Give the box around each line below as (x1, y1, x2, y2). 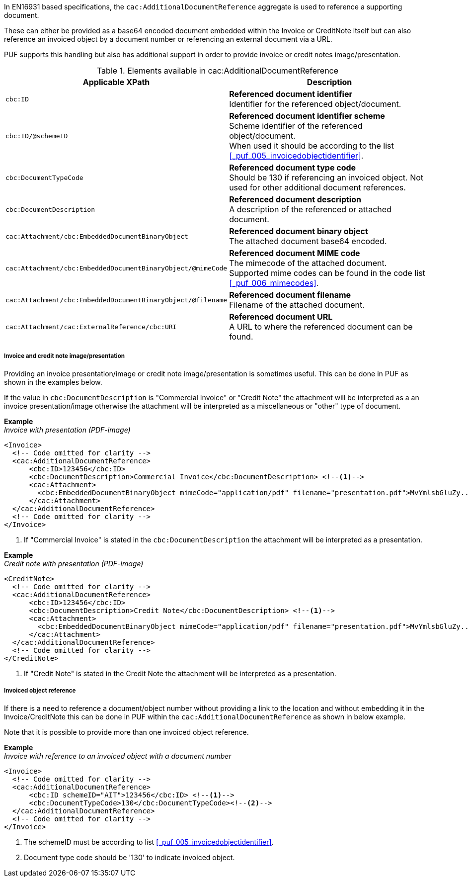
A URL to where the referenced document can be (229, 322, 413, 332)
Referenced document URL (229, 312, 333, 322)
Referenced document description (229, 194, 361, 204)
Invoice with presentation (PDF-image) (4, 425, 131, 434)
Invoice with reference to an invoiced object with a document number (4, 751, 232, 760)
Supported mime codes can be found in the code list (229, 268, 425, 278)
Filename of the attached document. (229, 300, 365, 310)
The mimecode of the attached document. (229, 258, 387, 268)
